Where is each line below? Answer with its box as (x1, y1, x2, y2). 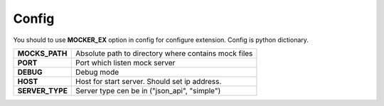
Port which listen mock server (75, 58, 176, 68)
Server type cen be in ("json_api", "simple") (75, 85, 221, 95)
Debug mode (75, 67, 119, 77)
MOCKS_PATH (17, 48, 68, 58)
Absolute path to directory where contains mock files (75, 48, 253, 58)
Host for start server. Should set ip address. (75, 76, 222, 86)
